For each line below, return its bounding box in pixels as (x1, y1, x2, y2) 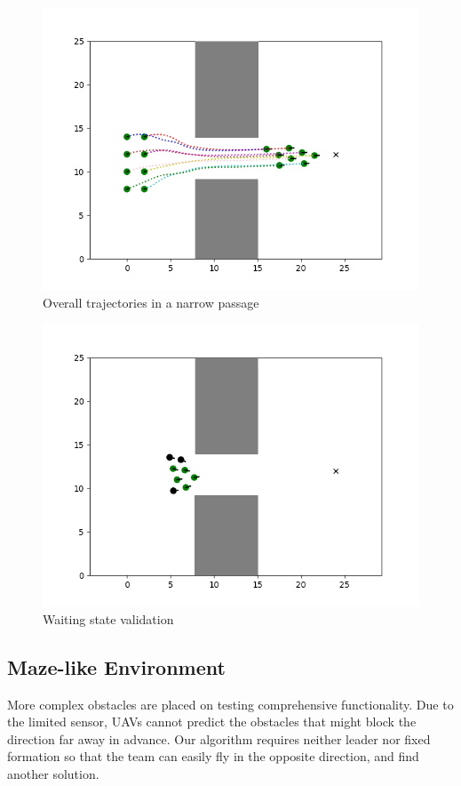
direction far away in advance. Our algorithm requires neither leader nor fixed (7, 729, 431, 748)
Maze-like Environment (7, 653, 226, 680)
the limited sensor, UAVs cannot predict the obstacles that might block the (7, 712, 417, 731)
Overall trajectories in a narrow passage (43, 293, 259, 311)
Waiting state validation (43, 609, 174, 628)
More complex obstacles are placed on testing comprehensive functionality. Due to (7, 694, 454, 713)
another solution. (7, 764, 99, 782)
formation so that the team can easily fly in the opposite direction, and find (7, 747, 419, 766)
